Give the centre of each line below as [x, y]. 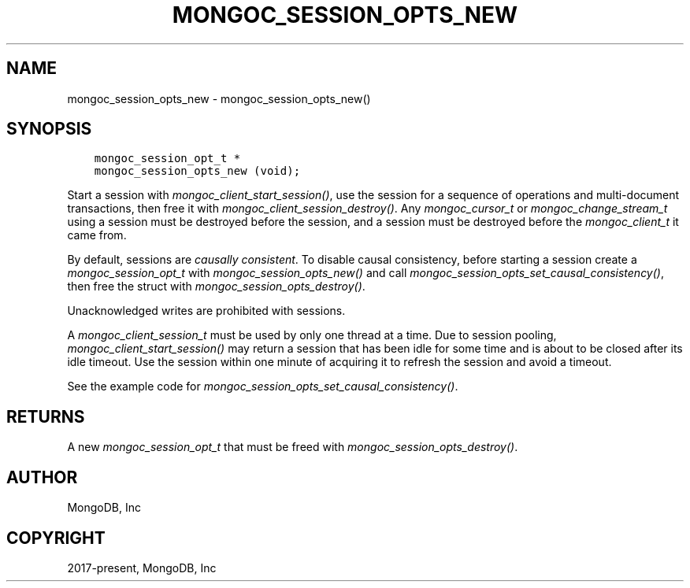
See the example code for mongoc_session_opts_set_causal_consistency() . [263, 386]
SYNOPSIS [49, 129]
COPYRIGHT [56, 538]
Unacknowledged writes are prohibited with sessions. [206, 311]
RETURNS [46, 416]
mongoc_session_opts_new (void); [197, 171]
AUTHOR [42, 477]
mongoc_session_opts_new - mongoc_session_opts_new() [219, 98]
